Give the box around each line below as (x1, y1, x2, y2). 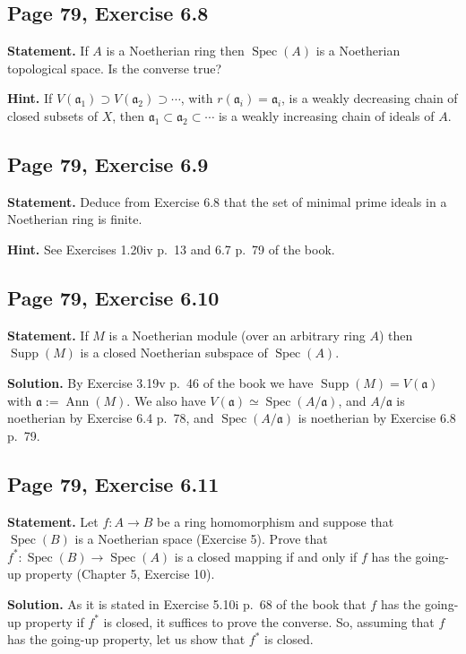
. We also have (126, 391, 206, 409)
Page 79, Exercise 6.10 (7, 283, 220, 311)
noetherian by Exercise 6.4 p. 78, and (7, 409, 214, 427)
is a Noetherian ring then (106, 41, 245, 60)
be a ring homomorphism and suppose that (157, 512, 394, 530)
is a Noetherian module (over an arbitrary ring (108, 325, 366, 344)
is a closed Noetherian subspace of (80, 343, 268, 362)
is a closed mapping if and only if (174, 546, 358, 565)
